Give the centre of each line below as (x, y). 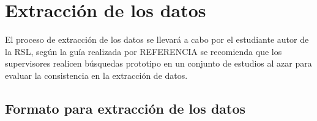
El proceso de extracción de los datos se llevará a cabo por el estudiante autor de (157, 39)
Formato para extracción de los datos (125, 108)
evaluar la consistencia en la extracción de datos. (96, 75)
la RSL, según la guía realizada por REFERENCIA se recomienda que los (144, 51)
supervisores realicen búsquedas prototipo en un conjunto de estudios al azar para (158, 63)
